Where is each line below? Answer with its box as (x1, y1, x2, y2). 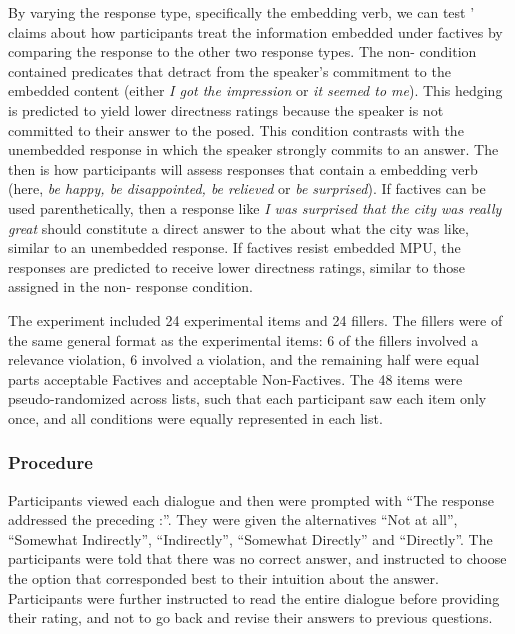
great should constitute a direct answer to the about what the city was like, (8, 217, 469, 238)
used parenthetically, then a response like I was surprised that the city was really (8, 197, 502, 218)
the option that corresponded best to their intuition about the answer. (8, 568, 439, 589)
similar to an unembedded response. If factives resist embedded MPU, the (8, 237, 461, 258)
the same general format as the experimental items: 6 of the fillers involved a (8, 329, 479, 350)
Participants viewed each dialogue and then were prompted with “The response (8, 489, 494, 510)
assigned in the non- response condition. (8, 276, 253, 297)
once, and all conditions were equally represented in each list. (8, 407, 383, 428)
